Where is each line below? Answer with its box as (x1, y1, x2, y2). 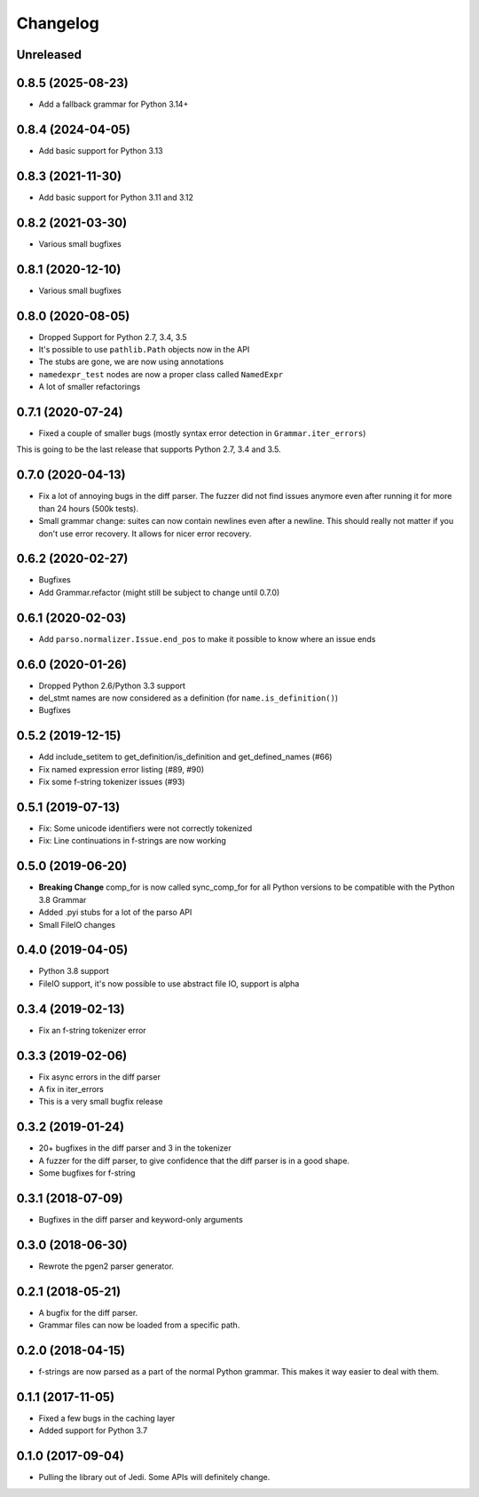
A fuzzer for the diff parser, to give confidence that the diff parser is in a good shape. (38, 1155, 350, 1166)
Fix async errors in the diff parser (38, 1071, 161, 1082)
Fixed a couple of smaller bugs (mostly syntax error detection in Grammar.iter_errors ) (38, 428, 366, 439)
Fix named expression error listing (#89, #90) (38, 764, 204, 774)
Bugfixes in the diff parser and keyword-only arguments (38, 1214, 243, 1224)
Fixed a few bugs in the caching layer (38, 1413, 176, 1423)
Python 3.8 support (38, 966, 110, 977)
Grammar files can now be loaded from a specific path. (38, 1319, 240, 1331)
